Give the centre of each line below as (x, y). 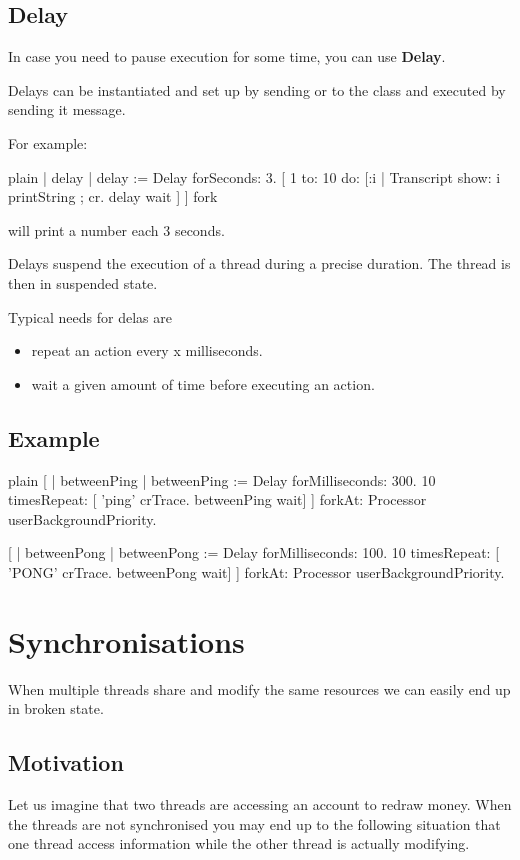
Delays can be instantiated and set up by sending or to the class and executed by (257, 89)
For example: (48, 142)
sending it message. (67, 109)
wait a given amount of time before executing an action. (203, 383)
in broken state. (56, 708)
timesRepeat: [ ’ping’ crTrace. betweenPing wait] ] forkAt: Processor (217, 499)
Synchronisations (126, 640)
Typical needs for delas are (90, 316)
